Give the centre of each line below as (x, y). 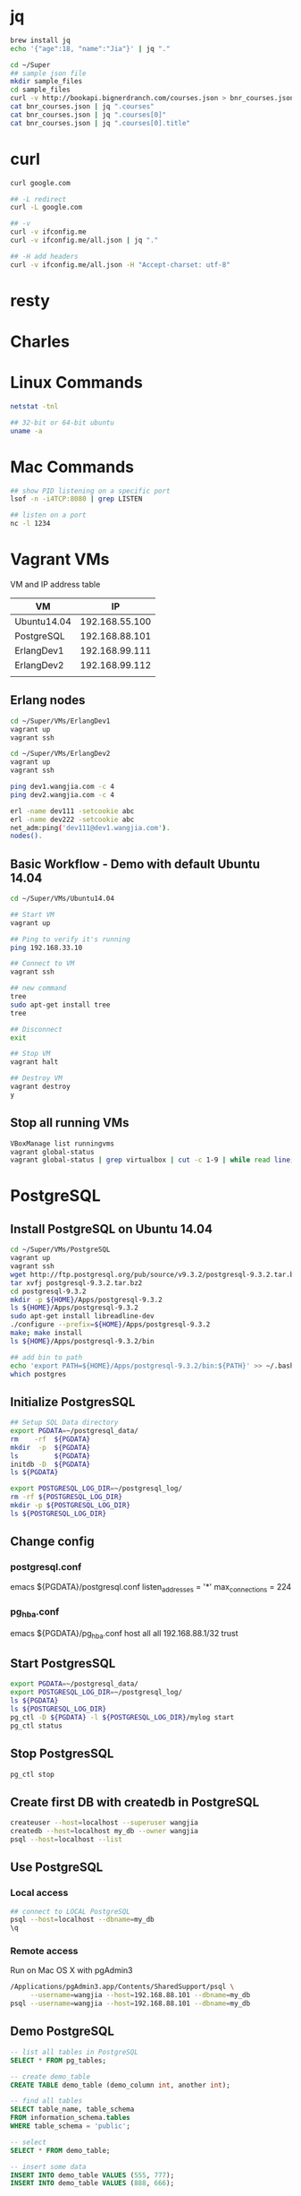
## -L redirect (38, 199)
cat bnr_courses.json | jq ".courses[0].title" (100, 123)
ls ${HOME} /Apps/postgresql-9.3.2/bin (82, 1341)
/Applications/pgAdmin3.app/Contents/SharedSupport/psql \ (122, 1987)
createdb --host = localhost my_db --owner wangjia (105, 1831)
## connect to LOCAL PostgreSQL (70, 1911)
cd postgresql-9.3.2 (49, 1291)
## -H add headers (44, 256)
